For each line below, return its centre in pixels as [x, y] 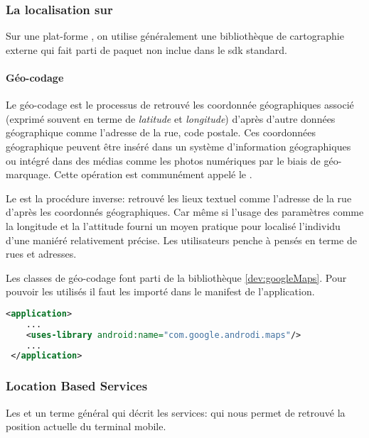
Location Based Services [77, 386]
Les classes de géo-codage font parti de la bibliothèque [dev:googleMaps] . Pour [176, 277]
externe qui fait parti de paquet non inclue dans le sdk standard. [146, 49]
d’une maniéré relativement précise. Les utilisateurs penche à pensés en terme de [181, 240]
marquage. [28, 174]
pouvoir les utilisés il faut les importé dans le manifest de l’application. [160, 291]
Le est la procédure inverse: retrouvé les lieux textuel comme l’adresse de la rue [179, 198]
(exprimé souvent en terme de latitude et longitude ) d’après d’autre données [171, 118]
